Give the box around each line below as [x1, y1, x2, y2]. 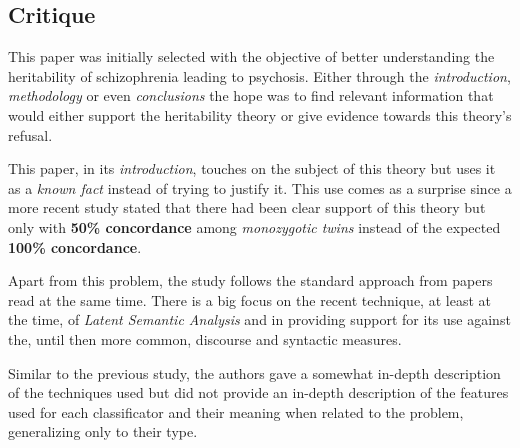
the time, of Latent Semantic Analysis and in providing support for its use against [8, 309, 511, 330]
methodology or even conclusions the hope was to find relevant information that [8, 85, 494, 106]
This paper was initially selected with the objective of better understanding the [8, 46, 495, 67]
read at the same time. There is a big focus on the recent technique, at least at [8, 289, 491, 310]
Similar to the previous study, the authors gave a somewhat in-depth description [8, 362, 501, 383]
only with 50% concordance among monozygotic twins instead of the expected [8, 216, 501, 237]
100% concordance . [8, 236, 142, 257]
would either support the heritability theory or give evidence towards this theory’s [8, 104, 512, 125]
